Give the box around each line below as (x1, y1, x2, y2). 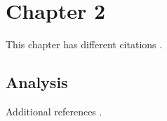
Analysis (6, 71, 68, 93)
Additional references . (6, 104, 102, 118)
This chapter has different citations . (6, 37, 163, 52)
